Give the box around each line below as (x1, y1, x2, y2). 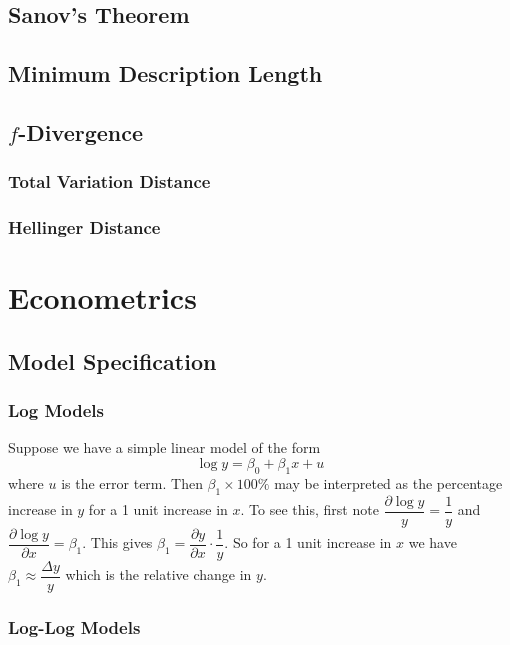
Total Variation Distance (8, 169, 211, 194)
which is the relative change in (65, 564, 252, 585)
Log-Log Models (8, 614, 141, 639)
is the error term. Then (61, 472, 203, 493)
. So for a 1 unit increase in (224, 532, 392, 553)
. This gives (82, 532, 153, 553)
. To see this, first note (240, 499, 379, 520)
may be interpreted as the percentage (274, 472, 503, 493)
